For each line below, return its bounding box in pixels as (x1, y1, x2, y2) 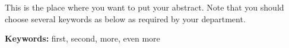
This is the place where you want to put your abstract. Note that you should (5, 1, 284, 13)
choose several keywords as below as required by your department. (5, 12, 246, 25)
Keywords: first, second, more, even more (5, 32, 160, 44)
